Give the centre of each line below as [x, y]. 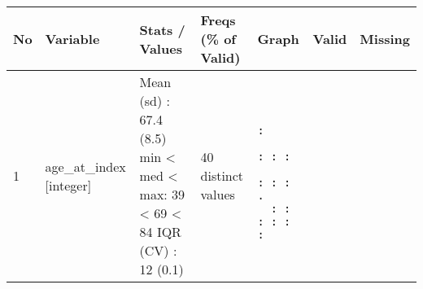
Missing [385, 39]
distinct [222, 175]
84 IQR [160, 232]
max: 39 [162, 194]
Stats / [162, 29]
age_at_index [85, 166]
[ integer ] [68, 185]
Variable [72, 39]
